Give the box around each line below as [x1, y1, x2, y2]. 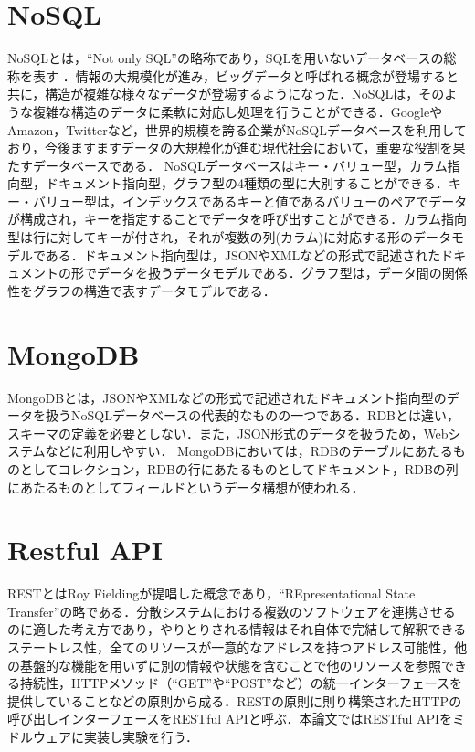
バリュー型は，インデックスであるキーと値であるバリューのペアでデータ [32, 191, 468, 210]
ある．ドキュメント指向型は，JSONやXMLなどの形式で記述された [45, 245, 441, 264]
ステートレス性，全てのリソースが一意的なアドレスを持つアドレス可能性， [7, 638, 455, 657]
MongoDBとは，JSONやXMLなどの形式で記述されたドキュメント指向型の [7, 387, 447, 407]
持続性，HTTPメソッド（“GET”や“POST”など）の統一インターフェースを [19, 673, 463, 693]
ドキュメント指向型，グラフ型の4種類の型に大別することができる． [45, 174, 449, 193]
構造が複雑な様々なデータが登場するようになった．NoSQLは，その [45, 84, 445, 103]
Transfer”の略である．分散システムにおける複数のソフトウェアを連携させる [7, 601, 456, 620]
